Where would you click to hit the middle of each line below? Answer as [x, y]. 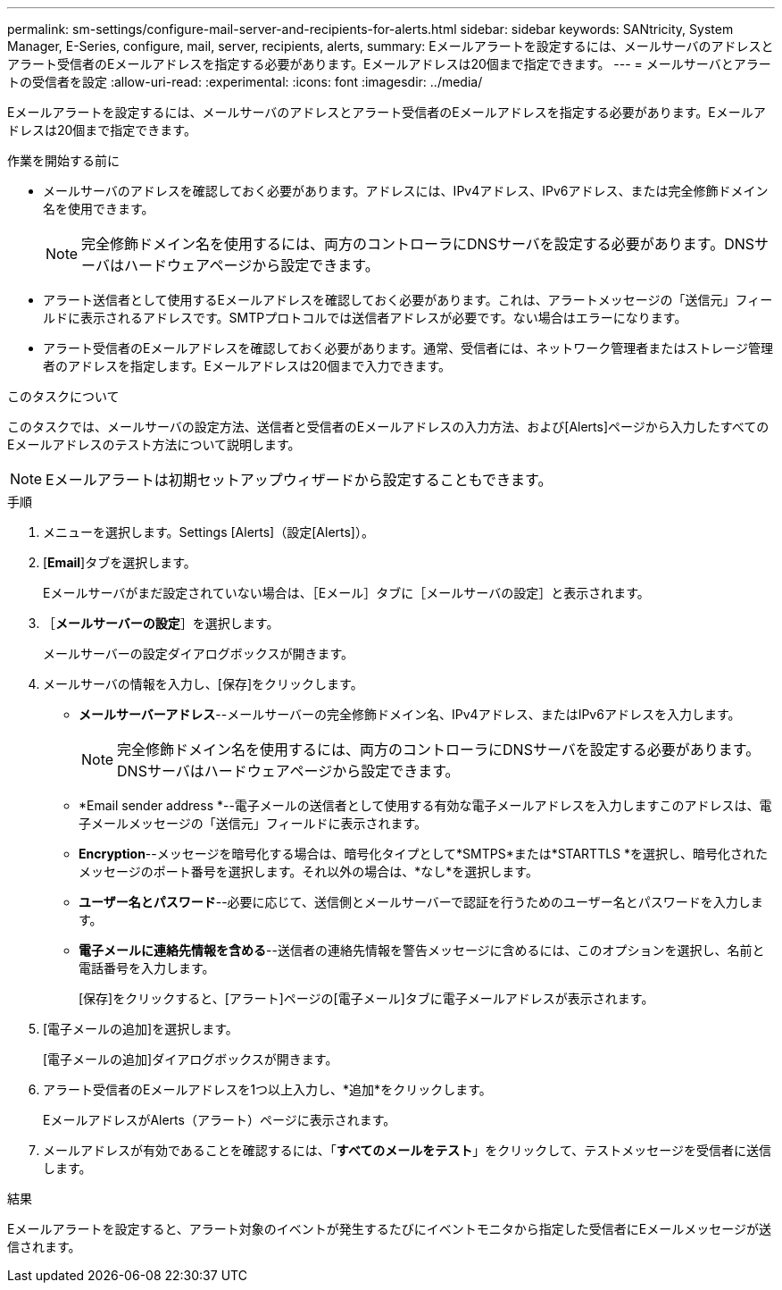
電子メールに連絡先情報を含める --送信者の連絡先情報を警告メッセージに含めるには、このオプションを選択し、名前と [422, 950]
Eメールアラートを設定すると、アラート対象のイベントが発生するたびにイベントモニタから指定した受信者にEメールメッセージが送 [389, 1229]
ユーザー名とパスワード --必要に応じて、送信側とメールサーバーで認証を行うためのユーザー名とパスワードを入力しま [421, 902]
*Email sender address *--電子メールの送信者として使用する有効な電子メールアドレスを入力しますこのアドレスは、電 [425, 805]
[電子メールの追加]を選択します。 [141, 1029]
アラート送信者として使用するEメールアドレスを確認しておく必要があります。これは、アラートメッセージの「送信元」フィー [408, 300]
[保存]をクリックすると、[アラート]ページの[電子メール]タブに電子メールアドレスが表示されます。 [366, 998]
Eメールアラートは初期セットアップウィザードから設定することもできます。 [299, 480]
